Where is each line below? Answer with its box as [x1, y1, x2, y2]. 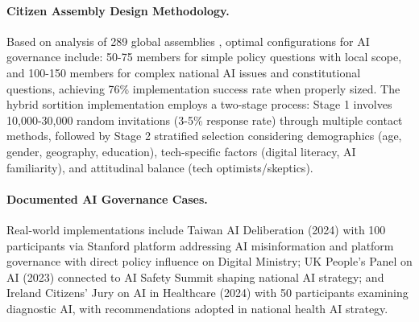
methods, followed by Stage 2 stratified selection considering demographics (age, [6, 127, 402, 144]
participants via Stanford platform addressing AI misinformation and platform [6, 237, 394, 254]
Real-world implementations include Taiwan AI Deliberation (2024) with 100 [6, 221, 386, 237]
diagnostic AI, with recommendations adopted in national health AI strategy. [6, 299, 388, 316]
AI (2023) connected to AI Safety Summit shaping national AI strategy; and [6, 268, 384, 285]
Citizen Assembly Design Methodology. [6, 2, 230, 19]
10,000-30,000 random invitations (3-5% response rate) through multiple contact [6, 111, 403, 128]
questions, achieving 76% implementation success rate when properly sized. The [6, 80, 400, 97]
